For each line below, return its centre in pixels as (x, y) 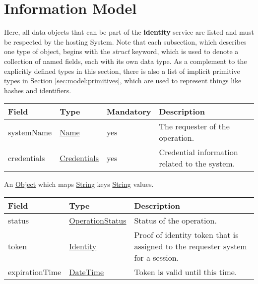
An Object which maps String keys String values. (79, 184)
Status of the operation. (175, 220)
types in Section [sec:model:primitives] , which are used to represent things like (123, 81)
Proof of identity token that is (186, 234)
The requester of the (194, 126)
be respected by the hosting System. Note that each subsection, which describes (125, 41)
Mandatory (129, 112)
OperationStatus (98, 220)
